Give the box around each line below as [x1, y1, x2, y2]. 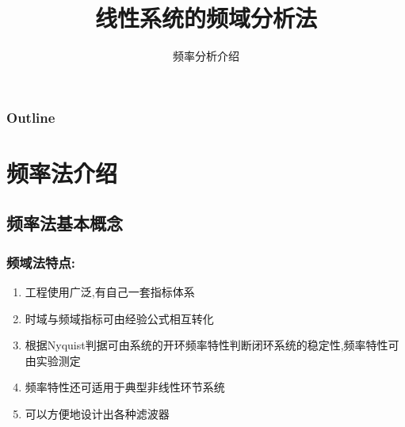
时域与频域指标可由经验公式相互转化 [25, 310, 214, 326]
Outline [6, 107, 55, 127]
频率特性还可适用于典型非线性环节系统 [25, 379, 225, 395]
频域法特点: [6, 252, 76, 272]
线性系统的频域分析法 [94, 2, 317, 34]
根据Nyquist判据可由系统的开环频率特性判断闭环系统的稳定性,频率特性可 [25, 337, 399, 353]
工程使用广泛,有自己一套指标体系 [25, 284, 195, 300]
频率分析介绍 [173, 48, 239, 64]
